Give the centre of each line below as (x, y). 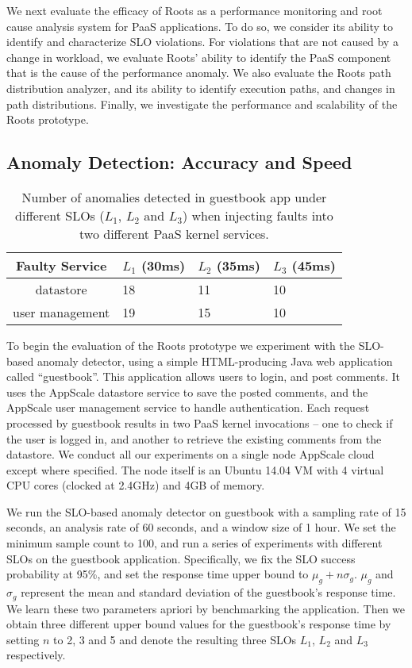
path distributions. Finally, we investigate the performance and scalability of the (202, 104)
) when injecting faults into (258, 215)
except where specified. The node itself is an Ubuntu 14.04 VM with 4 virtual (195, 469)
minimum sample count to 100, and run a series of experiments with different (194, 543)
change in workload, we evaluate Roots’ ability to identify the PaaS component (199, 57)
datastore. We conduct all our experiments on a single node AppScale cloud (191, 454)
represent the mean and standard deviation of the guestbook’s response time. (208, 592)
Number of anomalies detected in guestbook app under (174, 197)
